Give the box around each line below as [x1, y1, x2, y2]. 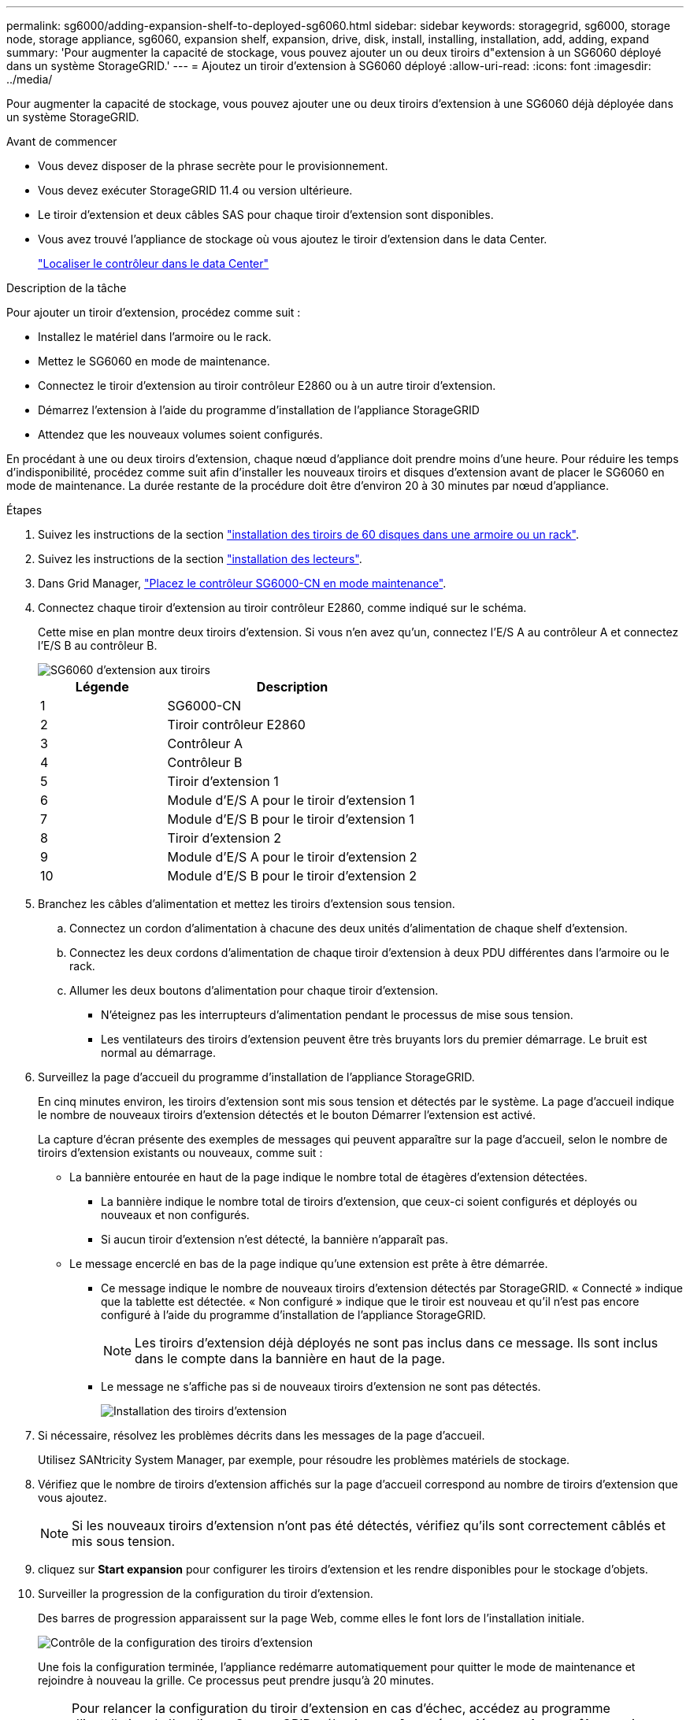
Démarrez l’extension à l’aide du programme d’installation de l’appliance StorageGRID [38, 403, 480, 417]
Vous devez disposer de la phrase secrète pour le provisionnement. [38, 159, 388, 172]
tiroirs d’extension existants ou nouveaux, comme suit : [38, 1146, 323, 1159]
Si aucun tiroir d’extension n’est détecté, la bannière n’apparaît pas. [101, 1233, 448, 1246]
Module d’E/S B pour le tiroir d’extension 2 [167, 868, 417, 884]
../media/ [6, 72, 53, 86]
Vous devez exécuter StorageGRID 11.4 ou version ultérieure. [38, 183, 353, 197]
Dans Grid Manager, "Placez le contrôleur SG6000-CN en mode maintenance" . [38, 576, 447, 590]
